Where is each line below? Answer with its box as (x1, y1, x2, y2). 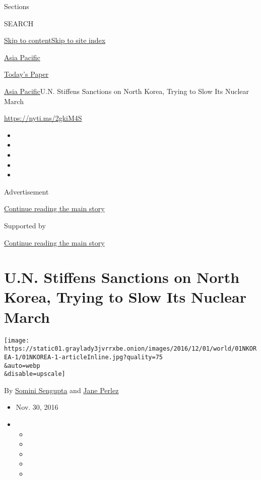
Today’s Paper (4, 69, 49, 79)
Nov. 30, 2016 (16, 402, 58, 412)
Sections (4, 1, 29, 11)
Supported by (4, 220, 46, 230)
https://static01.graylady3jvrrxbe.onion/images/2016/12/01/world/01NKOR (4, 345, 257, 353)
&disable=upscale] (4, 370, 66, 378)
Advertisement (4, 186, 49, 197)
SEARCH (4, 18, 34, 28)
